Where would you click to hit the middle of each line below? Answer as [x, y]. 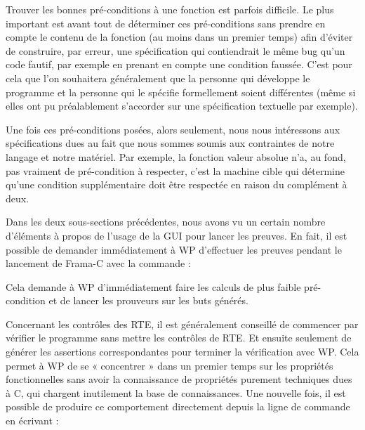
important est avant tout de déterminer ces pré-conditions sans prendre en [166, 23]
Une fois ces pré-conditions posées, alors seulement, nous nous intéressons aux [173, 129]
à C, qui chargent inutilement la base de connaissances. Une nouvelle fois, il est [176, 392]
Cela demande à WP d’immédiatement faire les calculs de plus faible [153, 286]
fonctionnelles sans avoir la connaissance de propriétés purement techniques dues [179, 379]
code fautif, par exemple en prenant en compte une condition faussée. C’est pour [179, 64]
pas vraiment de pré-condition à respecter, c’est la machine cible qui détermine [175, 170]
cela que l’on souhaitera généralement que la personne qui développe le [158, 78]
